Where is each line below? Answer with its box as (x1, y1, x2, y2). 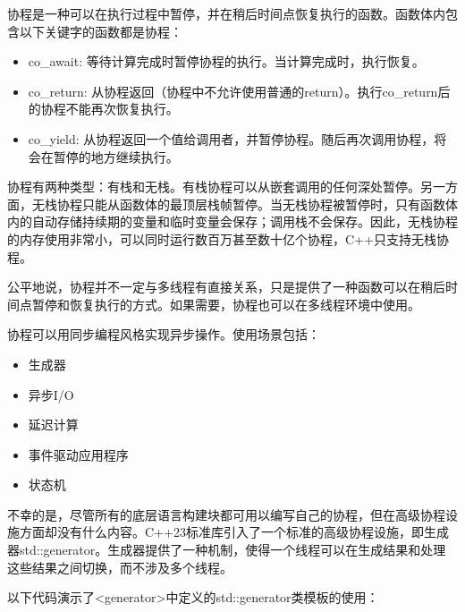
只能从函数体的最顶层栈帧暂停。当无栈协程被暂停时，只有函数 (81, 194, 445, 213)
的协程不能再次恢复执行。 (28, 99, 179, 118)
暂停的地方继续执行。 (53, 147, 179, 166)
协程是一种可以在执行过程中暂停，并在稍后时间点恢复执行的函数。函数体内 (7, 4, 445, 22)
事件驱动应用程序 (28, 445, 129, 463)
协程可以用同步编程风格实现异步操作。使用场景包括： (7, 325, 320, 344)
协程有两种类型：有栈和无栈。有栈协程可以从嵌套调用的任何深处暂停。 (7, 177, 420, 196)
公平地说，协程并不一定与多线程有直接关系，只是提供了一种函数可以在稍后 (7, 277, 445, 296)
